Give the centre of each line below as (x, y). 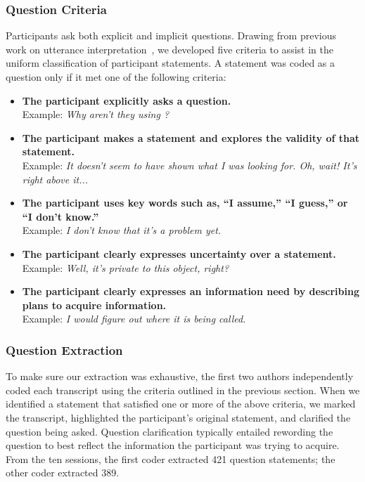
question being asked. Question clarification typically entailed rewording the (169, 431)
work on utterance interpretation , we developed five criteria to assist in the (169, 49)
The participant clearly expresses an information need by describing (191, 291)
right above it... (55, 179)
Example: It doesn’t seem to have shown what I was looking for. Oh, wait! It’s (190, 165)
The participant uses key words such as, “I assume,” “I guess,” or (185, 203)
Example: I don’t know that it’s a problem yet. (122, 230)
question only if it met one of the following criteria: (116, 77)
